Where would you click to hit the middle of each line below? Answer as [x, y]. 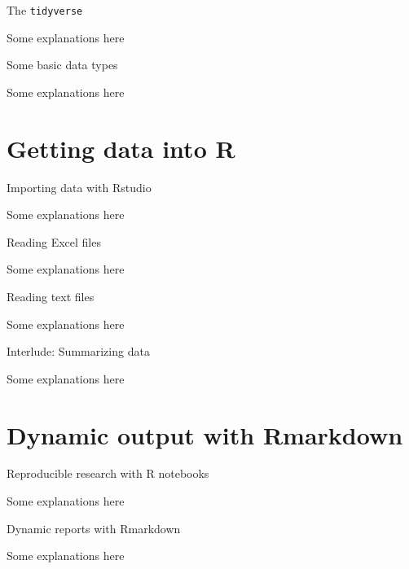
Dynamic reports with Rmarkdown [94, 528]
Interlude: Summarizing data [78, 351]
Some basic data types [62, 65]
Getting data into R [121, 148]
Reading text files [51, 296]
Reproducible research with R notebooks [108, 473]
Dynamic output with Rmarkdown [205, 434]
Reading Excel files [54, 241]
